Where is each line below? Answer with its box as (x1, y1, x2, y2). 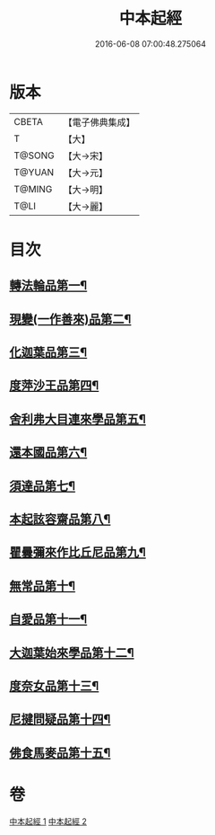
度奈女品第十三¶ (9, 678, 99, 693)
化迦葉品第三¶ (9, 345, 88, 360)
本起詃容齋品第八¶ (9, 511, 111, 527)
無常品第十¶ (9, 578, 76, 593)
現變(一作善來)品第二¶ (9, 311, 132, 326)
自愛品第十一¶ (9, 612, 88, 627)
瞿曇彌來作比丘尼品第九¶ (9, 545, 146, 560)
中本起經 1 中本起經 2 (9, 815, 88, 827)
